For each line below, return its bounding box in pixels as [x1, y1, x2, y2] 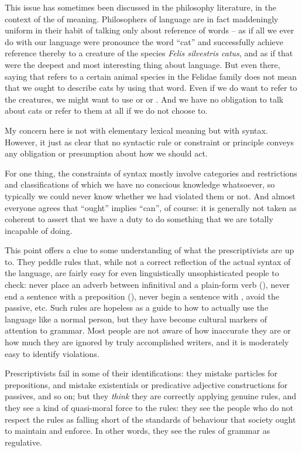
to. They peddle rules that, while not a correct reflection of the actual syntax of [5, 255, 291, 267]
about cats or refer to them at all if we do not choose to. [5, 104, 208, 117]
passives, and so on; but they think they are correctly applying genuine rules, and [5, 390, 297, 402]
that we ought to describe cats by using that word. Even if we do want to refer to [5, 81, 297, 94]
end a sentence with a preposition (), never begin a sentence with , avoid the [5, 290, 279, 302]
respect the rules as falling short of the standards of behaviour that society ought [5, 413, 296, 425]
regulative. [5, 436, 42, 448]
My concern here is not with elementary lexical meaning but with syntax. [5, 124, 268, 136]
